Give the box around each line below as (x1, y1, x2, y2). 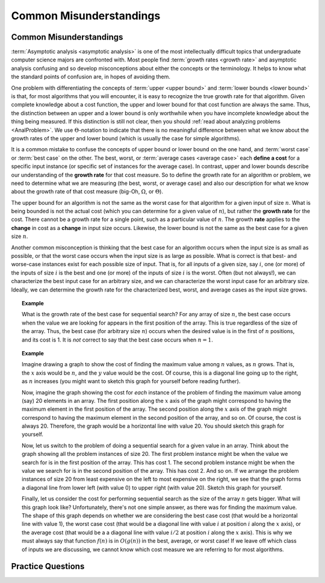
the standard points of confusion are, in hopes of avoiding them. (11, 73, 171, 81)
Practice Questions (11, 561, 85, 572)
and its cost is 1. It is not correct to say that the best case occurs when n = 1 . (22, 336, 213, 343)
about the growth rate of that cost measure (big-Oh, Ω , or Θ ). (11, 188, 164, 195)
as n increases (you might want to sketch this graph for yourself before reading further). (22, 378, 241, 385)
